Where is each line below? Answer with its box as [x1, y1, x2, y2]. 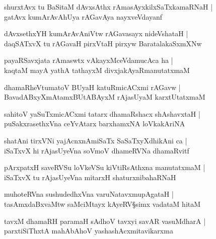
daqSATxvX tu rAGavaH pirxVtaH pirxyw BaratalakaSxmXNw [4, 38, 202, 48]
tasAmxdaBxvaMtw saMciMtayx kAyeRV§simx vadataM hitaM [4, 198, 201, 209]
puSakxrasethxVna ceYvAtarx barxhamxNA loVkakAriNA [4, 118, 185, 129]
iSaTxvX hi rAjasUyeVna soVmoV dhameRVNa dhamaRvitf [4, 145, 189, 155]
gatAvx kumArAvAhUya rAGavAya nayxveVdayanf [4, 11, 163, 22]
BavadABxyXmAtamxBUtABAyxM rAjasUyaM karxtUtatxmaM [4, 92, 205, 102]
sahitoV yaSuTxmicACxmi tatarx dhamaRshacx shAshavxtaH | [4, 108, 200, 119]
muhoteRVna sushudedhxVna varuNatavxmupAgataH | [4, 189, 174, 199]
